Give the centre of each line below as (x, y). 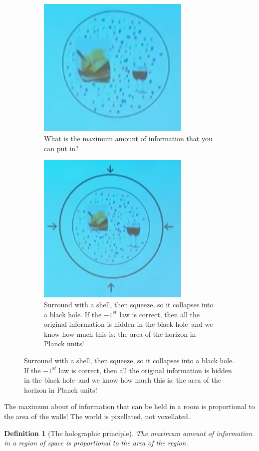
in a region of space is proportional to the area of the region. (96, 443)
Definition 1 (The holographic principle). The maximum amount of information (128, 433)
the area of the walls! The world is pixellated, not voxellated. (97, 416)
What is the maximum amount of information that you (128, 138)
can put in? (61, 148)
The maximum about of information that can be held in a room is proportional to (129, 406)
